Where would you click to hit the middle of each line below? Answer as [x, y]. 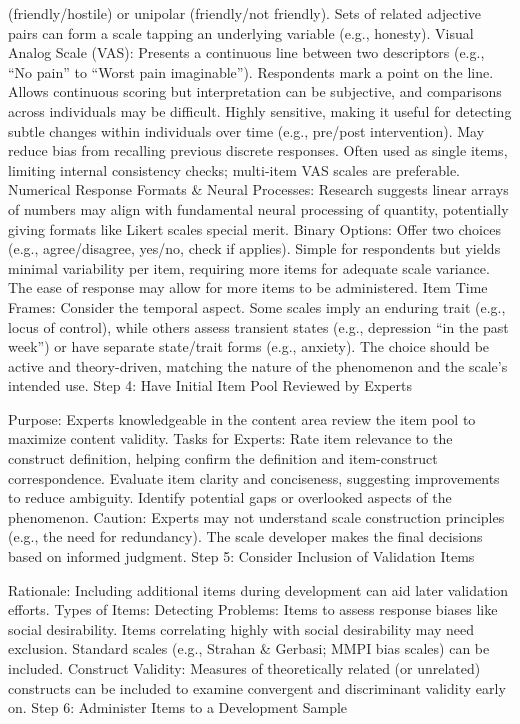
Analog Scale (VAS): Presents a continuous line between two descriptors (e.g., [246, 52]
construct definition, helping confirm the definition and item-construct [223, 458]
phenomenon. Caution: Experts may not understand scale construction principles [256, 516]
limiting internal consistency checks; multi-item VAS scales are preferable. [234, 169]
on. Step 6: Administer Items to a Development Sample [178, 707]
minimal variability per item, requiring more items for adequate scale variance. [249, 267]
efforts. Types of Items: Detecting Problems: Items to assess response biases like [253, 609]
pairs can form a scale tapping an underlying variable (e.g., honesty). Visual [241, 32]
